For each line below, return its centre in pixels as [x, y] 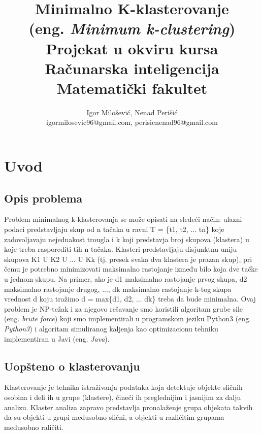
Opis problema [43, 198]
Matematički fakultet [132, 88]
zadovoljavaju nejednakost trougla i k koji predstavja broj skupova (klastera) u [127, 239]
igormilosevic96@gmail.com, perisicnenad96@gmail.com [132, 122]
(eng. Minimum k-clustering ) [132, 28]
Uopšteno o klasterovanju [72, 366]
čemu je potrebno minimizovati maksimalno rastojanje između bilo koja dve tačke [131, 269]
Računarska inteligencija [132, 68]
